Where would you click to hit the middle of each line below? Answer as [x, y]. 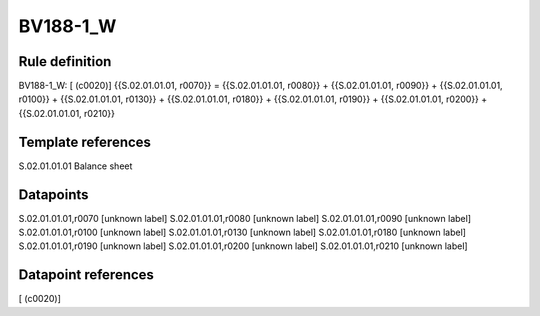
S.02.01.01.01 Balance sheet [75, 166]
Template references [85, 141]
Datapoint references [86, 275]
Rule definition [65, 61]
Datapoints [53, 194]
